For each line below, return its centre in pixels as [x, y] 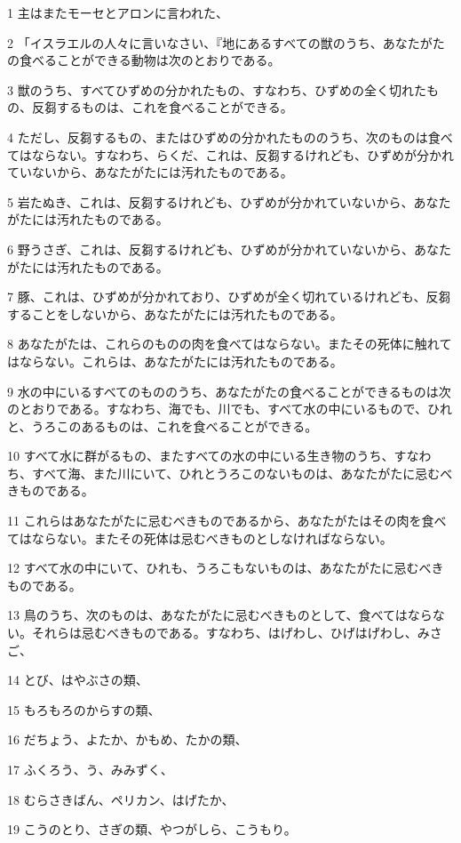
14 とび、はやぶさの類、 [78, 680]
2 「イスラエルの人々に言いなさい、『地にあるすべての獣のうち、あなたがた [226, 42]
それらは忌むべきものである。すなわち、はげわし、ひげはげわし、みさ [237, 633]
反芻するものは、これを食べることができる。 [162, 107]
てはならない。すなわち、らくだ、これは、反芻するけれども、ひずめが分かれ [230, 154]
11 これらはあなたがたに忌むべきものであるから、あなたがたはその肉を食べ [227, 521]
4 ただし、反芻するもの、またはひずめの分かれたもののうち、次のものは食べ [230, 136]
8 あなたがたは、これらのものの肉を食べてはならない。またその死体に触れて [230, 344]
